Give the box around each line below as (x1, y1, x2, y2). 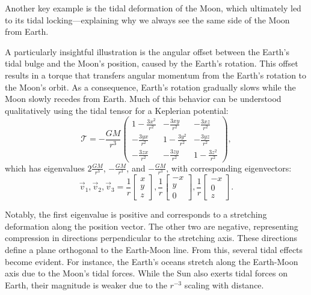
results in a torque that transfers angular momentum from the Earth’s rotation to (5, 68, 307, 81)
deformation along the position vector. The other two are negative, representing (5, 219, 298, 232)
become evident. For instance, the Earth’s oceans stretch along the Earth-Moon (5, 255, 298, 267)
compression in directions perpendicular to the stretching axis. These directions (5, 231, 298, 244)
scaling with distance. (184, 278, 264, 291)
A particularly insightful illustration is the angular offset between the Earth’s (5, 45, 289, 58)
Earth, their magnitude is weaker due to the (5, 278, 167, 291)
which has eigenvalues (5, 161, 85, 174)
